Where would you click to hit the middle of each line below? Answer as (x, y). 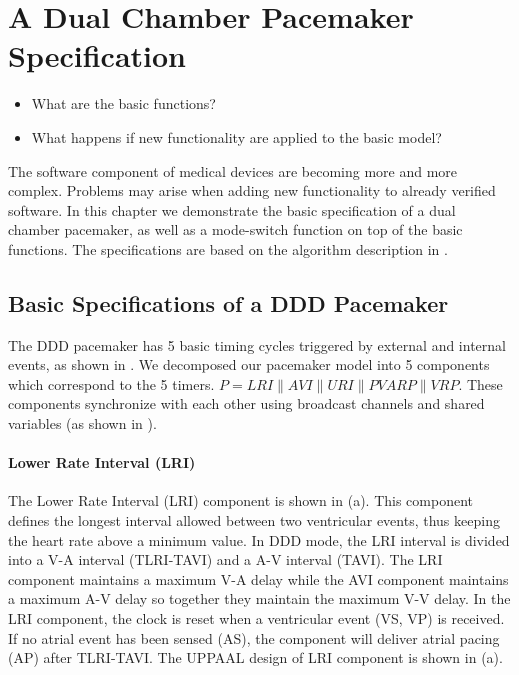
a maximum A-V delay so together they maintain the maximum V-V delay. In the (259, 598)
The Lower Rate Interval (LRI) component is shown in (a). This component (240, 500)
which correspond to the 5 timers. (111, 383)
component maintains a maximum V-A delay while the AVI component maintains (258, 578)
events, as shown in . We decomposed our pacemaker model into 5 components (249, 364)
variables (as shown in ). (82, 423)
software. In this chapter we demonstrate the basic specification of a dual (232, 209)
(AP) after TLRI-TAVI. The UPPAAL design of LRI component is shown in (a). (255, 657)
